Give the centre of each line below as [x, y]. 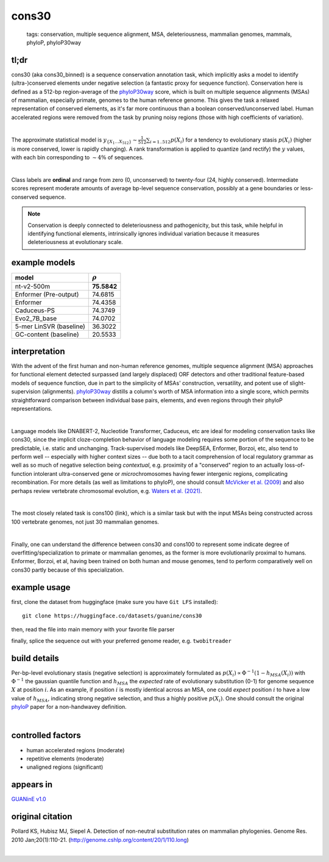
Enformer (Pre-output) [47, 294]
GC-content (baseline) [47, 334]
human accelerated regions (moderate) [76, 750]
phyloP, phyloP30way [54, 42]
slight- [298, 383]
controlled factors [46, 735]
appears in [32, 785]
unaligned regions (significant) [65, 767]
